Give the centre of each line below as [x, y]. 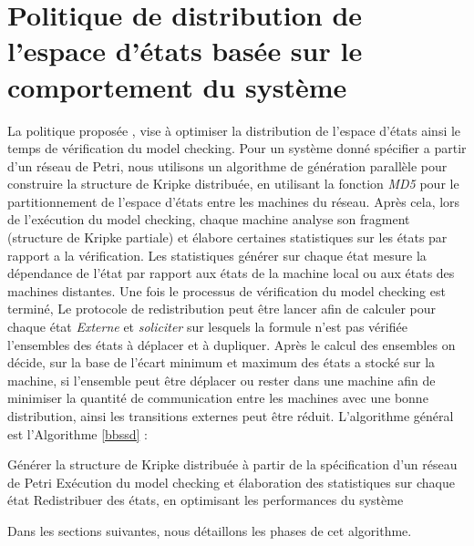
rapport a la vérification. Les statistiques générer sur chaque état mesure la [217, 255]
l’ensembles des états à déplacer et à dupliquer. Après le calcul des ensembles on [232, 344]
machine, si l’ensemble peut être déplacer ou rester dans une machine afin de [222, 380]
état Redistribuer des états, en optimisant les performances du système [206, 500]
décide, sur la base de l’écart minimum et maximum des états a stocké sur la [222, 362]
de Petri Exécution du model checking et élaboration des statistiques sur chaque [231, 482]
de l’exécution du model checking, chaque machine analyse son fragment [209, 219]
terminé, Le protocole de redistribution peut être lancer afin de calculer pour [222, 309]
